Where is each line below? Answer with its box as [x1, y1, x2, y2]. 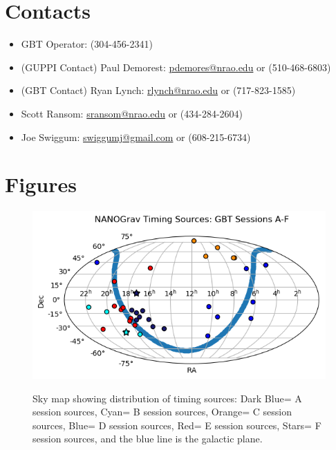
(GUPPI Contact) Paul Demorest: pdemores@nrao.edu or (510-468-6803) [21, 59, 331, 74]
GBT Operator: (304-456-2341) [21, 37, 153, 51]
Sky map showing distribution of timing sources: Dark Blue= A [32, 391, 302, 405]
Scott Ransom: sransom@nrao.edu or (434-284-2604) [21, 106, 243, 120]
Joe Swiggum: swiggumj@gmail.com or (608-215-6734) [21, 129, 251, 144]
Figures [5, 170, 77, 198]
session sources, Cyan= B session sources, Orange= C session [32, 404, 292, 419]
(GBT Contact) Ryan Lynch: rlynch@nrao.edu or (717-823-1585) [21, 83, 296, 97]
